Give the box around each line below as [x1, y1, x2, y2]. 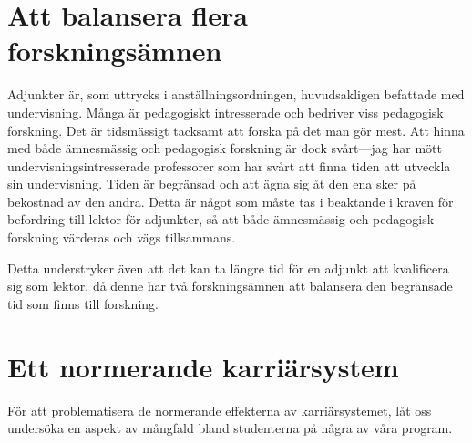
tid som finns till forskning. [7, 294, 159, 313]
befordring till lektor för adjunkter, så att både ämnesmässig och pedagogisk [7, 210, 435, 229]
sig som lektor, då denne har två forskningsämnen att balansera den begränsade [7, 276, 453, 295]
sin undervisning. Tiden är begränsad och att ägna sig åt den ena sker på [7, 174, 416, 193]
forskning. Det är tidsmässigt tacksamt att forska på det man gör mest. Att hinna [7, 120, 465, 139]
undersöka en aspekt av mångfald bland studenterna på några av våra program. [7, 418, 453, 438]
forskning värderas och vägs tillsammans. [7, 228, 236, 247]
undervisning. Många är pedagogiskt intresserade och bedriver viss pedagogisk [7, 102, 444, 121]
